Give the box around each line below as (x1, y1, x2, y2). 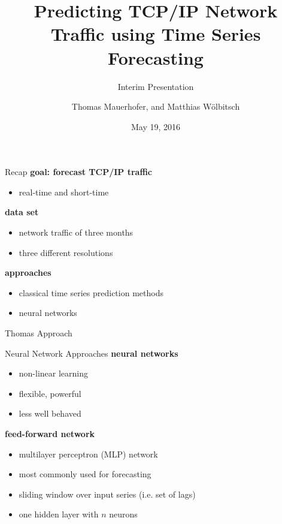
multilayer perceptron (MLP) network (19, 447, 158, 460)
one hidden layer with (19, 508, 99, 520)
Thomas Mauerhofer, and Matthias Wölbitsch (71, 100, 240, 113)
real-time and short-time (19, 185, 109, 198)
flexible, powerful (19, 387, 81, 399)
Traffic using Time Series (50, 22, 261, 46)
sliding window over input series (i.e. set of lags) (19, 487, 196, 500)
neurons (109, 508, 138, 520)
